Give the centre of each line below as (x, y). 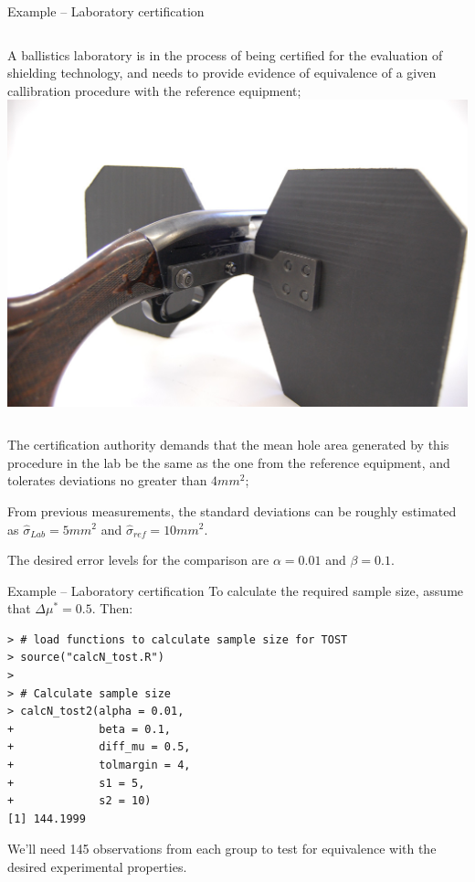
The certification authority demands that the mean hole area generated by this (228, 445)
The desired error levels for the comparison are (138, 560)
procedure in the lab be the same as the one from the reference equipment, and (229, 462)
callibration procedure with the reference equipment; (154, 90)
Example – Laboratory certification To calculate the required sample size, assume (236, 590)
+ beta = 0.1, (89, 729)
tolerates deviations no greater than (107, 480)
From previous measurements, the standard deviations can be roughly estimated (232, 510)
